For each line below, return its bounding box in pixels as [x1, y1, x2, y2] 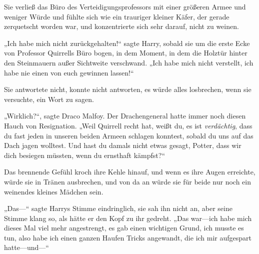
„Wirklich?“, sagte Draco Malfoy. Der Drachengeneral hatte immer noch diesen [4, 110, 246, 121]
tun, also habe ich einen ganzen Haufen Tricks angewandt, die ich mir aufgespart [4, 232, 252, 242]
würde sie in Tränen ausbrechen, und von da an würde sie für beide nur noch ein [4, 176, 251, 186]
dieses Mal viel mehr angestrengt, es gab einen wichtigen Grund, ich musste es [4, 222, 244, 233]
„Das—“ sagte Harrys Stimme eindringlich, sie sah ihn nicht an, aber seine [4, 203, 232, 213]
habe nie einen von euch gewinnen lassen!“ [4, 67, 134, 77]
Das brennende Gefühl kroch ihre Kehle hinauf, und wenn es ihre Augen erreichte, [4, 166, 255, 177]
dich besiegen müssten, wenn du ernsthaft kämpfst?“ [4, 149, 165, 160]
